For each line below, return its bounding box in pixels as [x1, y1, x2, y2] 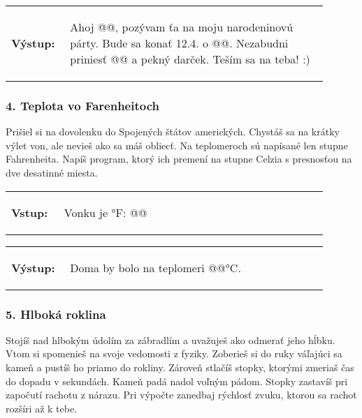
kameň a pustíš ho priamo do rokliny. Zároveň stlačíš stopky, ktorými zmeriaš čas [6, 360, 354, 374]
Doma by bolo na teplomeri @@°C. [70, 259, 241, 276]
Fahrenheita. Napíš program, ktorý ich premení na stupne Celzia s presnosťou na [6, 151, 352, 166]
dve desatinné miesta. [6, 165, 98, 179]
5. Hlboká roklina [6, 305, 106, 322]
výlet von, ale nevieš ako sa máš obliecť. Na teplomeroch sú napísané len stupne [6, 137, 348, 152]
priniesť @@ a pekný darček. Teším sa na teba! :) [70, 51, 310, 67]
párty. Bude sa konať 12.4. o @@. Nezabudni [70, 35, 289, 51]
